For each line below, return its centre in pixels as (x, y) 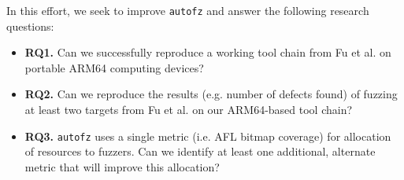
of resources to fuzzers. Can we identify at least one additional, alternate (200, 151)
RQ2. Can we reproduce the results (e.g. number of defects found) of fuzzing (211, 94)
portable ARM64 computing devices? (114, 67)
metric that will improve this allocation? (122, 166)
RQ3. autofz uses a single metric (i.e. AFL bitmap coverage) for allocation (208, 136)
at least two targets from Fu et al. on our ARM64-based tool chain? (189, 110)
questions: (30, 26)
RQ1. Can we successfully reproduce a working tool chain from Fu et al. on (208, 52)
